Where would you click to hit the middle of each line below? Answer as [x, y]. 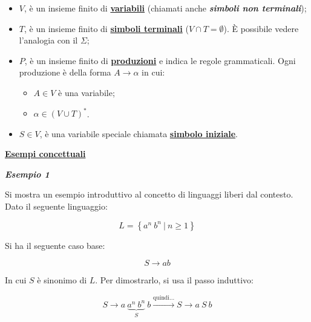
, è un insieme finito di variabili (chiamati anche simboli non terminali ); [165, 8]
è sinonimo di [62, 280]
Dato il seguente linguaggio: [56, 206]
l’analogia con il [48, 40]
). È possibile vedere [261, 28]
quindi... [164, 298]
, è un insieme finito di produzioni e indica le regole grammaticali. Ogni [160, 60]
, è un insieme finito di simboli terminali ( [106, 28]
